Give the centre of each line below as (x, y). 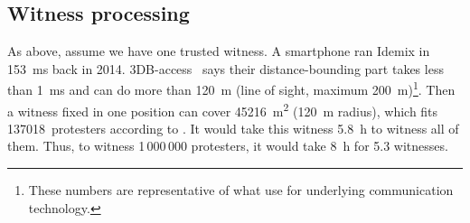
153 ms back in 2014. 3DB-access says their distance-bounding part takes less (226, 68)
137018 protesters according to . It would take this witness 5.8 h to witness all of (233, 128)
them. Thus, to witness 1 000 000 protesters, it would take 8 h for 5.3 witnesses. (228, 146)
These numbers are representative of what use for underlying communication (241, 190)
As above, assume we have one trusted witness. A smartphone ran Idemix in (219, 51)
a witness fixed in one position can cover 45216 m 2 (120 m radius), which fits (223, 109)
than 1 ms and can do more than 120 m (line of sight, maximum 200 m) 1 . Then (231, 88)
